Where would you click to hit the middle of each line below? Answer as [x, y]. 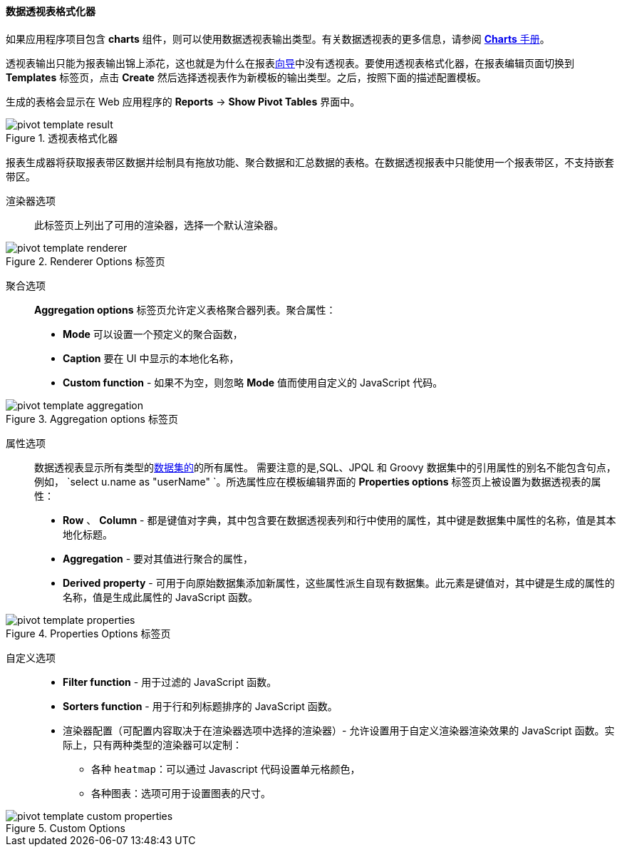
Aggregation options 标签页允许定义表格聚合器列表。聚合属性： [185, 309]
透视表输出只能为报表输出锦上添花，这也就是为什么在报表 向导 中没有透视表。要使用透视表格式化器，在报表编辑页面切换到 [290, 63]
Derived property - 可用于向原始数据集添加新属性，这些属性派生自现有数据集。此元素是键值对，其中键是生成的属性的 [339, 582]
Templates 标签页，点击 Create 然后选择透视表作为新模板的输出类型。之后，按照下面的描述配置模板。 [246, 77]
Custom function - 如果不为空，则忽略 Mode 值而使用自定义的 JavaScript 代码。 [253, 382]
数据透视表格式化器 [51, 11]
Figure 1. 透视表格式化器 [62, 138]
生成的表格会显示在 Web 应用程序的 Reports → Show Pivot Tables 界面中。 [183, 101]
